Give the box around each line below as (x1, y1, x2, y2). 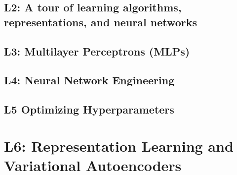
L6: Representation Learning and (4, 135, 234, 156)
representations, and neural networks (4, 14, 197, 29)
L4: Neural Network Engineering (4, 72, 175, 88)
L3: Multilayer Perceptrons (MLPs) (4, 43, 190, 58)
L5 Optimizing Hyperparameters (4, 102, 174, 117)
